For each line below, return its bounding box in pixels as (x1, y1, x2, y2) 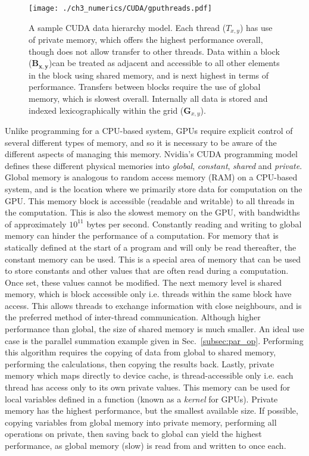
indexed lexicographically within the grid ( (29, 104, 184, 116)
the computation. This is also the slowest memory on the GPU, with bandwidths (5, 206, 300, 218)
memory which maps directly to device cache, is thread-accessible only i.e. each (5, 369, 294, 382)
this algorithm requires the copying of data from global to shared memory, (5, 346, 276, 358)
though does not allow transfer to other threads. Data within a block (29, 45, 280, 57)
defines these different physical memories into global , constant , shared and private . (5, 159, 302, 171)
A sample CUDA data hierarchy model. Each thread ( (29, 21, 226, 33)
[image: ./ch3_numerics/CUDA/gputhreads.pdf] (29, 4, 212, 13)
